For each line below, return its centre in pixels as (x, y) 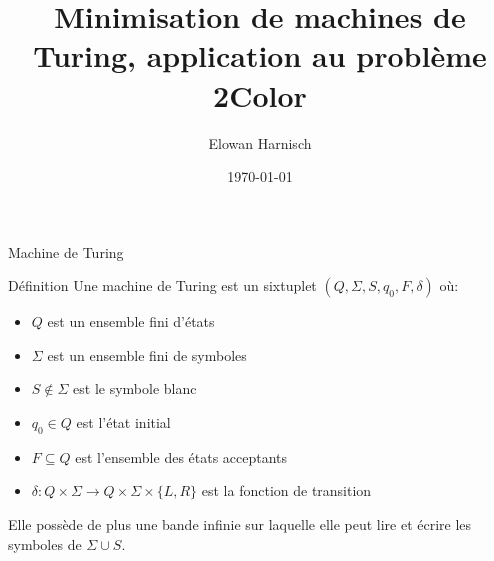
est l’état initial (123, 422)
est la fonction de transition (286, 490)
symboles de (45, 543)
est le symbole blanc (135, 388)
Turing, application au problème (260, 55)
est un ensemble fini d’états (131, 321)
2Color (260, 94)
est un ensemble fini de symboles (147, 354)
